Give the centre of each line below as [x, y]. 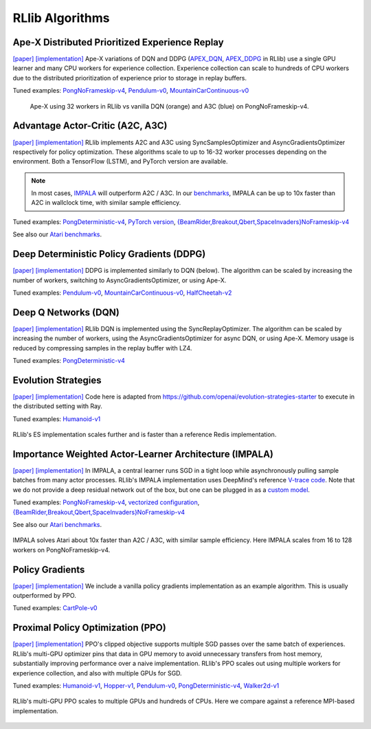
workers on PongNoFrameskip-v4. [61, 550]
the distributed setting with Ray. [58, 406]
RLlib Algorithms [61, 18]
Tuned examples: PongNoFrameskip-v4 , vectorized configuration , [106, 502]
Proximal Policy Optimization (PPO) [89, 628]
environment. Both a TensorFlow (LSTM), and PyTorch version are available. [120, 161]
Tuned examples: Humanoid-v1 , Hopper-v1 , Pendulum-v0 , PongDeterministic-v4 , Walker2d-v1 [146, 685]
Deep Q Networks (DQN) [66, 312]
